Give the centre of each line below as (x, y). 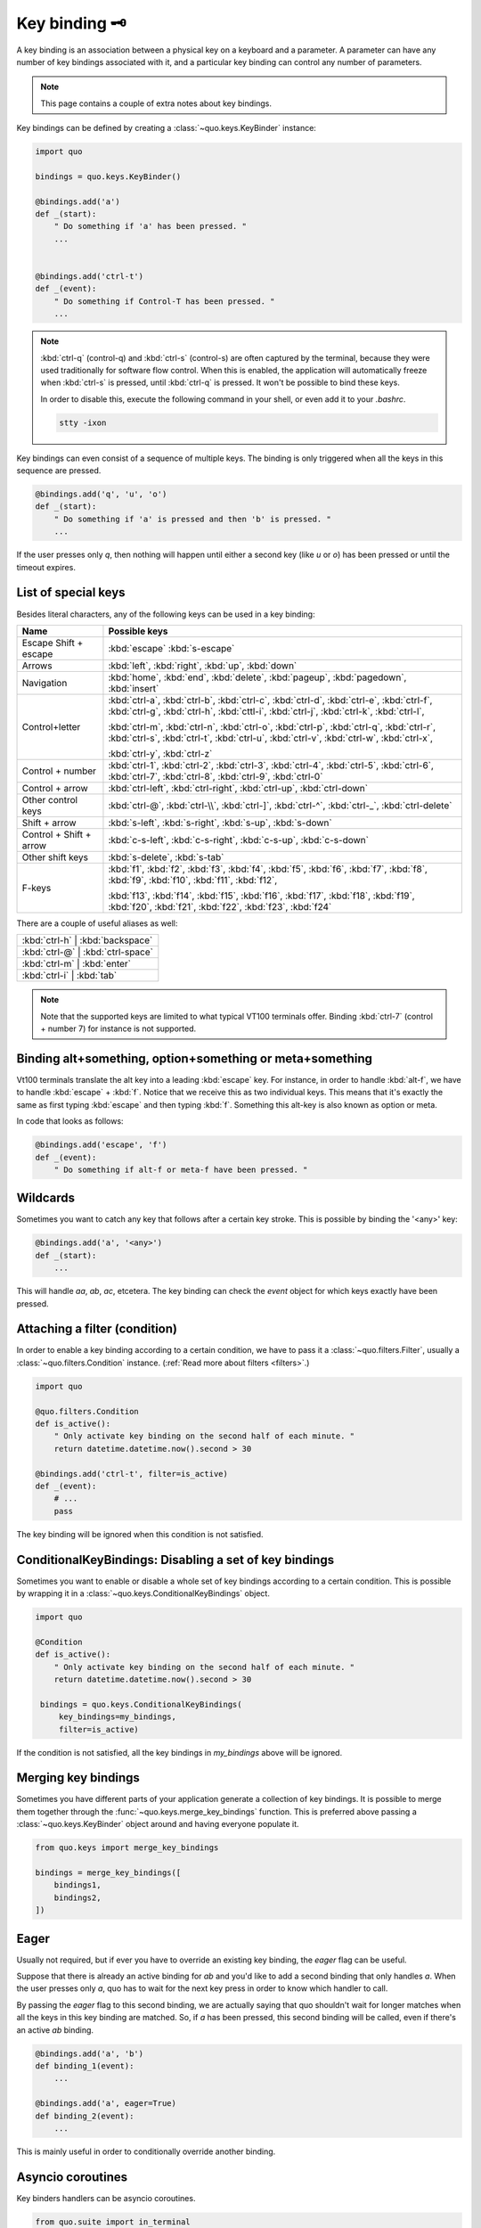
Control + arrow (55, 788)
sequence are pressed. (59, 471)
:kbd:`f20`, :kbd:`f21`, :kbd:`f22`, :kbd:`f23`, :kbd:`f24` (220, 906)
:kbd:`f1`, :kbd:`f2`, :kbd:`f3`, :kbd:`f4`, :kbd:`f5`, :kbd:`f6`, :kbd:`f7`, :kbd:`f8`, (268, 869)
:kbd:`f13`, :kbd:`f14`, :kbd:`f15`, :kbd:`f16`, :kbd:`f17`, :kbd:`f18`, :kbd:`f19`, (261, 896)
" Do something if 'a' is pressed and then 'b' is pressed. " (192, 519)
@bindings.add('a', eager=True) (106, 2104)
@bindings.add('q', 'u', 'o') (101, 494)
